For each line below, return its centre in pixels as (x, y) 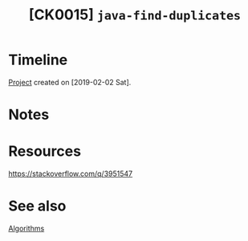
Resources (45, 151)
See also (37, 206)
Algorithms (26, 228)
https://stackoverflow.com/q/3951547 (71, 174)
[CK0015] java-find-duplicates (135, 15)
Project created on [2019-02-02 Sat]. (70, 82)
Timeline (38, 60)
